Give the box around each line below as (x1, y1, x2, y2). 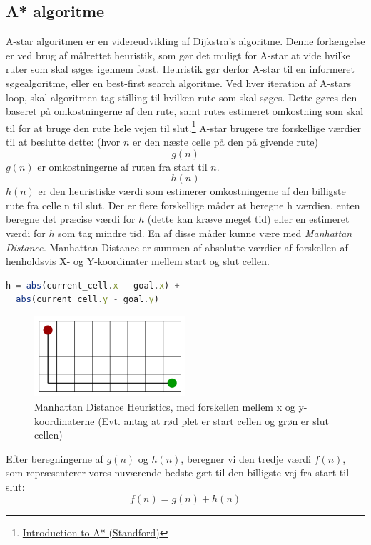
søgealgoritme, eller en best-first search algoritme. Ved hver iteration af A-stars (6, 75, 352, 90)
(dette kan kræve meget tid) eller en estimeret (147, 211, 350, 226)
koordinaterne (34, 413, 95, 428)
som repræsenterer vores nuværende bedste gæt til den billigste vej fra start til (6, 465, 350, 480)
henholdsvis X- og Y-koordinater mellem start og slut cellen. (6, 254, 270, 269)
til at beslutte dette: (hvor (6, 134, 121, 149)
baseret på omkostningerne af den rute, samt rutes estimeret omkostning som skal (6, 104, 364, 119)
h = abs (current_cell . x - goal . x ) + (6, 280, 180, 291)
